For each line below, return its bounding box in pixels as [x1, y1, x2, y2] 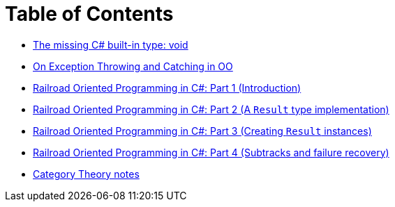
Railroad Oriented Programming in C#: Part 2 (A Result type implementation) [33, 103, 389, 115]
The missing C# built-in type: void [33, 38, 188, 51]
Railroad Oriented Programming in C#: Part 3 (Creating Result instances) [33, 124, 372, 137]
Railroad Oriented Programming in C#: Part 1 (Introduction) [33, 81, 301, 94]
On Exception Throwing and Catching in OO [33, 60, 233, 72]
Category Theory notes [33, 167, 140, 180]
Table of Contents [5, 2, 174, 26]
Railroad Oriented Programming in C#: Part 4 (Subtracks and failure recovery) [33, 146, 389, 158]
